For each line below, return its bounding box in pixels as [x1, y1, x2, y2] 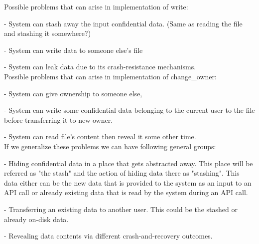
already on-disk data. [4, 214, 69, 224]
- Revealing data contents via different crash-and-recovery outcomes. [4, 231, 213, 241]
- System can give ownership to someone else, [4, 88, 142, 98]
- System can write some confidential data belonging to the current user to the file [4, 105, 255, 115]
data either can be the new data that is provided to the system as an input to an [4, 177, 252, 188]
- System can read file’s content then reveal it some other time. [4, 131, 196, 142]
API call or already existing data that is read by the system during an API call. [4, 187, 248, 198]
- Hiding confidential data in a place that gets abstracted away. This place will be [4, 158, 253, 168]
